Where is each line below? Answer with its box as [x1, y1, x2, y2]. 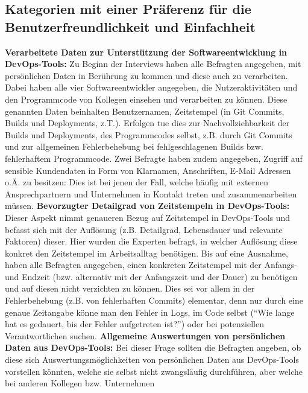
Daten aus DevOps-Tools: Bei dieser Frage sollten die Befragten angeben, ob [5, 341, 301, 354]
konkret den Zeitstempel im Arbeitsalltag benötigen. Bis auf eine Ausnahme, [5, 246, 288, 259]
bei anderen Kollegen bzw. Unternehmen [5, 377, 155, 389]
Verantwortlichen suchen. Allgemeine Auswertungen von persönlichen [5, 329, 286, 342]
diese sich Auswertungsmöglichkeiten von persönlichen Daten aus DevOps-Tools [5, 353, 299, 366]
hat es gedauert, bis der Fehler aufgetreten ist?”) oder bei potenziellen [5, 318, 264, 330]
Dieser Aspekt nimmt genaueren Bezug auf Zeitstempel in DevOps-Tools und [5, 211, 291, 223]
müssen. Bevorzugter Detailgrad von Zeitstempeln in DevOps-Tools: [5, 199, 290, 212]
